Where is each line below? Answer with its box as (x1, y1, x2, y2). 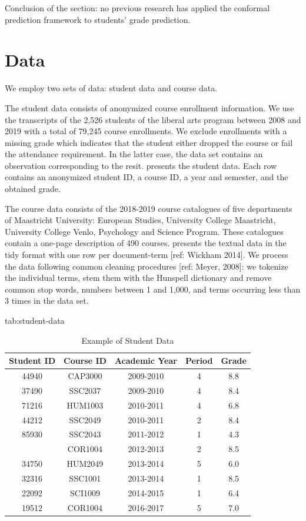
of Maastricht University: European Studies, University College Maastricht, (5, 214, 276, 226)
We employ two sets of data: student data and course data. (5, 82, 218, 94)
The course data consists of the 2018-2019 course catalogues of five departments (5, 202, 292, 214)
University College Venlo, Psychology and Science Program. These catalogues (5, 225, 284, 237)
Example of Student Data (81, 334, 174, 346)
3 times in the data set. (5, 294, 89, 307)
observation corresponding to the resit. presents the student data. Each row (5, 159, 277, 171)
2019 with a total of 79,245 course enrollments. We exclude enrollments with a (5, 125, 287, 137)
